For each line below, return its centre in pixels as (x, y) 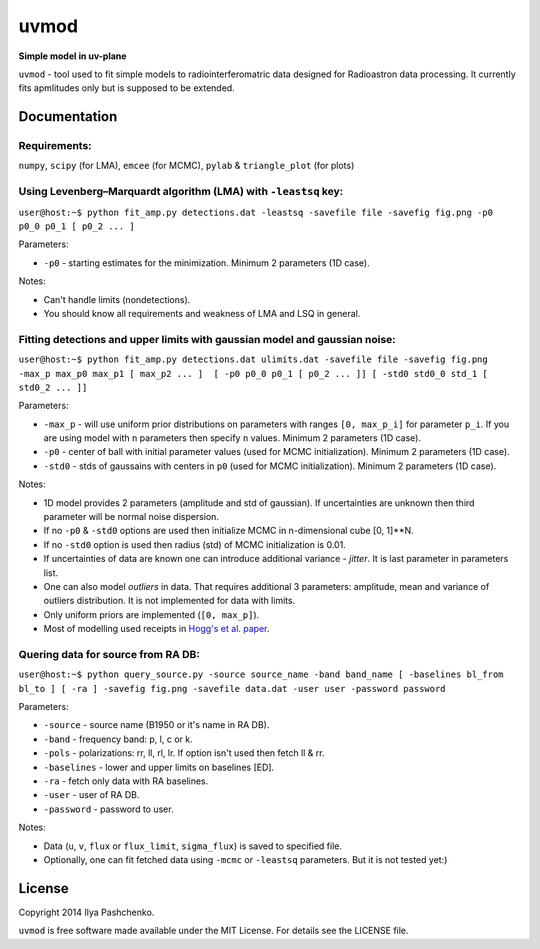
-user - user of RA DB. (91, 795)
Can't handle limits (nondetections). (117, 299)
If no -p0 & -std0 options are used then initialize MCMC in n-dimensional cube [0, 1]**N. (228, 531)
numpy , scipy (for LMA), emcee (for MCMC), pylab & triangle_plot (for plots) (186, 166)
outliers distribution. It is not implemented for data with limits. (169, 601)
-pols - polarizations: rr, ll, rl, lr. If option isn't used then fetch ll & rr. (184, 753)
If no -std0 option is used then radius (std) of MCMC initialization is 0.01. (195, 544)
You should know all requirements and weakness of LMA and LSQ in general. (202, 313)
